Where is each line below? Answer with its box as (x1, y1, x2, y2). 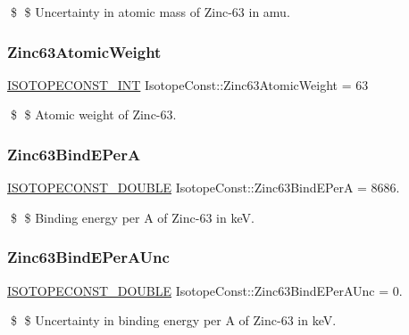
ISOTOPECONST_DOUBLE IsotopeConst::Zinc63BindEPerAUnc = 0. (7, 281, 403, 299)
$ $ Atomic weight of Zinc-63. (10, 105, 177, 124)
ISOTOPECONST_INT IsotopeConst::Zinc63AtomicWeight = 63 (7, 75, 369, 94)
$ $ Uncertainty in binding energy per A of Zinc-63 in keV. (10, 311, 337, 330)
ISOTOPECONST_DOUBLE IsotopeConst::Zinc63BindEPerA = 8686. (7, 178, 400, 197)
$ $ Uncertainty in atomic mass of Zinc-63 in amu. (10, 3, 290, 20)
